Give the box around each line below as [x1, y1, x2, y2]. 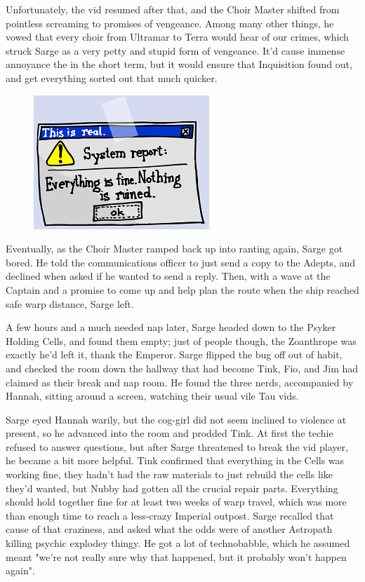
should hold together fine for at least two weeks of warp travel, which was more [6, 494, 347, 509]
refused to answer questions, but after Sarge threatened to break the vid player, [6, 439, 348, 454]
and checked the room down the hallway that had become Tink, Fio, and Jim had [6, 360, 359, 375]
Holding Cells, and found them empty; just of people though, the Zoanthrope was [6, 333, 357, 348]
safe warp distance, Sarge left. [6, 296, 134, 311]
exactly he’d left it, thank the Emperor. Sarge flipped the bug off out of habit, [6, 347, 343, 362]
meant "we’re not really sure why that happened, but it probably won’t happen [6, 549, 347, 564]
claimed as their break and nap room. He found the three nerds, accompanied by [6, 374, 354, 389]
